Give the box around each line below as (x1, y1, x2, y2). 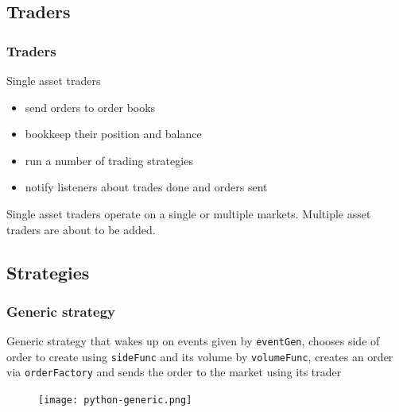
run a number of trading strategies (25, 152, 193, 168)
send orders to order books (25, 98, 156, 115)
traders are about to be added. (6, 221, 156, 237)
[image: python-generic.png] (38, 395, 192, 406)
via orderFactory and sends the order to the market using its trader (6, 364, 342, 380)
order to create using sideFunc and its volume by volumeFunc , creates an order (6, 348, 393, 364)
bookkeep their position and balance (25, 125, 202, 142)
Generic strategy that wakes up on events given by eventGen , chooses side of (6, 333, 380, 349)
